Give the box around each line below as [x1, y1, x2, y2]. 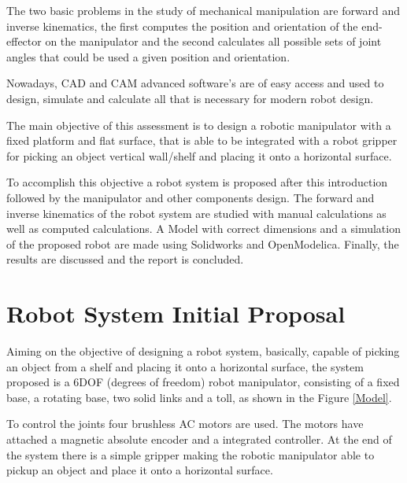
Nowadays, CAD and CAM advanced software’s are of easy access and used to [6, 75, 384, 91]
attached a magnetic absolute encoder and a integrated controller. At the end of [6, 431, 392, 447]
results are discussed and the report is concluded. [6, 251, 244, 267]
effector [6, 33, 42, 50]
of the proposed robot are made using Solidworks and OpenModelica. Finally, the [6, 235, 399, 252]
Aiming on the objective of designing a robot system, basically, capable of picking [6, 343, 400, 359]
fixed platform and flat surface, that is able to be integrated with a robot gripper [6, 132, 398, 149]
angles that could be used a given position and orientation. [6, 48, 290, 65]
